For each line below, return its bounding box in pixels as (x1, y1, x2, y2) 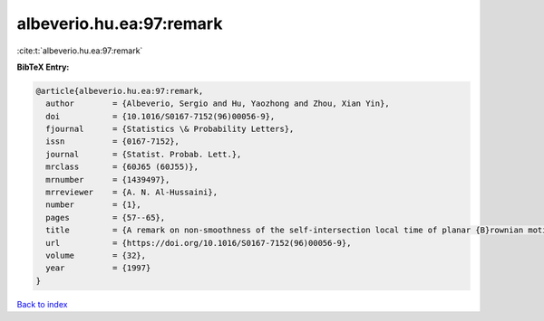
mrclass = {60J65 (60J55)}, (45, 162, 199, 172)
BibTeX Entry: (16, 61, 70, 72)
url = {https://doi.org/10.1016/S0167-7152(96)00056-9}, (45, 238, 352, 248)
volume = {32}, (45, 250, 147, 260)
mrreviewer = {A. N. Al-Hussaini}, (45, 187, 218, 198)
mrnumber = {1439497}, (45, 175, 170, 184)
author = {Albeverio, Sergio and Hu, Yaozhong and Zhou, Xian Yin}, (45, 99, 390, 109)
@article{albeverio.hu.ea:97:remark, (35, 86, 204, 96)
